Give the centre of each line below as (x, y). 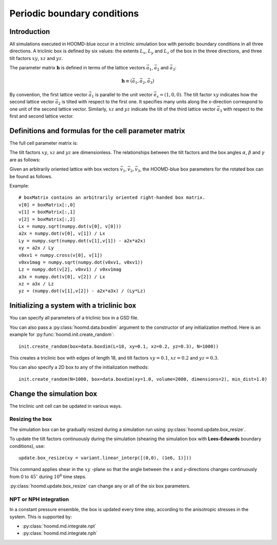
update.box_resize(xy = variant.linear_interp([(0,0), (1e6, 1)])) (105, 458)
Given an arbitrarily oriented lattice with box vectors (64, 169)
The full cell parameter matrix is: (44, 143)
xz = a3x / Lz (36, 284)
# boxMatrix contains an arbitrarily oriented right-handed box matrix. (112, 198)
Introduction (30, 32)
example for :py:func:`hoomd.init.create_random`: (62, 334)
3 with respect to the (241, 109)
